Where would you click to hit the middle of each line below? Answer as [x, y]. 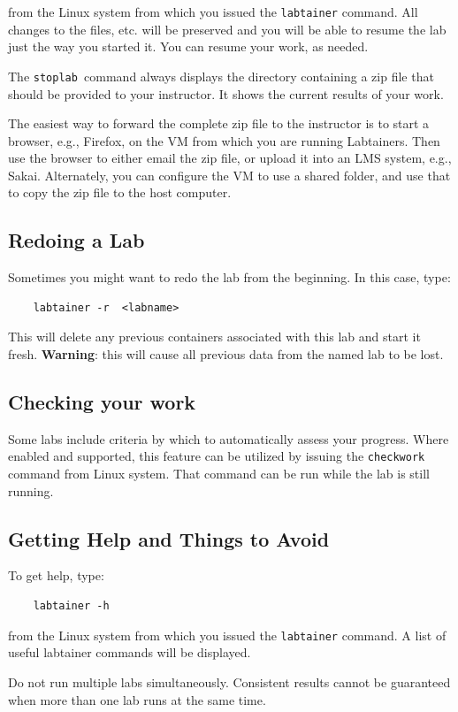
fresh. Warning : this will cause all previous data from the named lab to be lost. [226, 354]
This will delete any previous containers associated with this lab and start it [214, 337]
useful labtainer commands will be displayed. [130, 652]
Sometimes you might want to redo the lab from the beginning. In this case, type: [229, 277]
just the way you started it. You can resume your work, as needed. [188, 46]
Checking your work [102, 402]
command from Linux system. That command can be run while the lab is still [219, 474]
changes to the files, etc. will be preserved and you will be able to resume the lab [227, 29]
